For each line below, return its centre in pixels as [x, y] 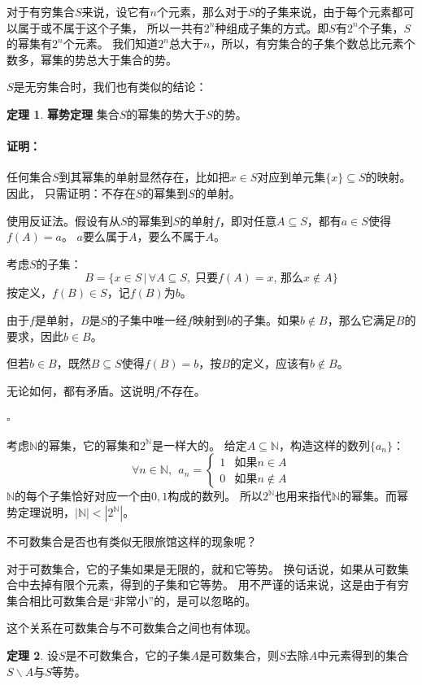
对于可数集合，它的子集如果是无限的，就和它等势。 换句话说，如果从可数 [202, 568]
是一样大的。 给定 [199, 445]
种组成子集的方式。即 [272, 27]
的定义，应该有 [270, 363]
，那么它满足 [361, 319]
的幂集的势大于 [166, 113]
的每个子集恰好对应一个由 [83, 496]
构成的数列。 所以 [215, 496]
